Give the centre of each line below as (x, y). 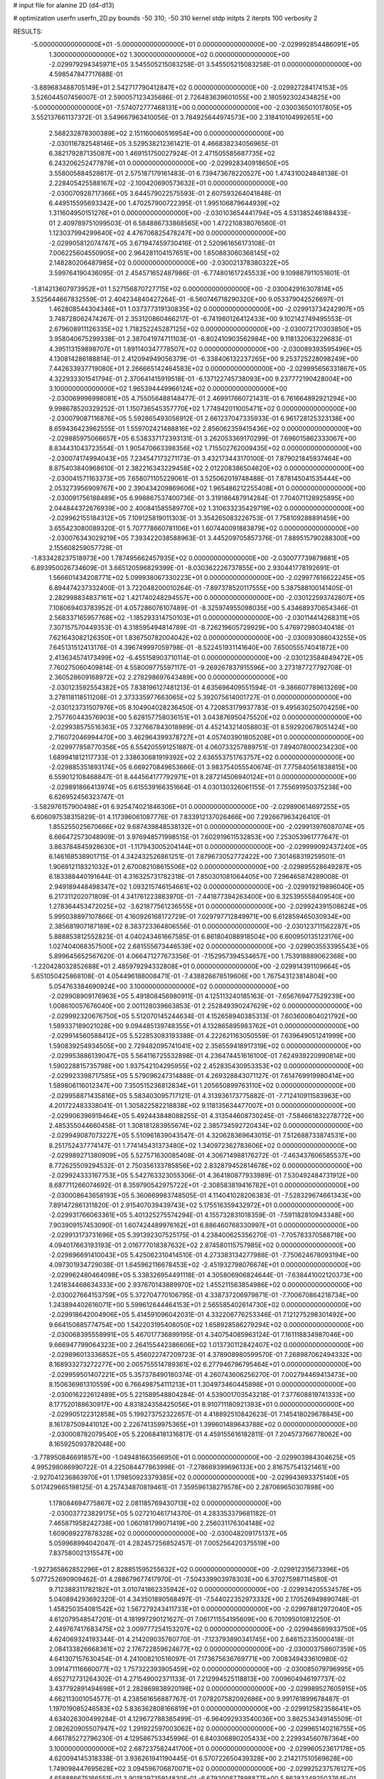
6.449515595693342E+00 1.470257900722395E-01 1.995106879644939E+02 (164, 204)
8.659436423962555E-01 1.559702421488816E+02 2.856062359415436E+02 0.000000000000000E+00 (205, 428)
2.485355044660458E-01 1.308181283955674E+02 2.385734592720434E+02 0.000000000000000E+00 (206, 1125)
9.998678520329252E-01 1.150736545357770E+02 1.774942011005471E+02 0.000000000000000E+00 (203, 408)
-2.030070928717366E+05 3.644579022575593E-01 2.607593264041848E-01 (165, 193)
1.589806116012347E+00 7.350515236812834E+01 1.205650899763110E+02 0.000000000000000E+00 (202, 1086)
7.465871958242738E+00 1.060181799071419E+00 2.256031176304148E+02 (162, 1524)
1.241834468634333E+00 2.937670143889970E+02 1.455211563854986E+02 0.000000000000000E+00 (206, 1285)
